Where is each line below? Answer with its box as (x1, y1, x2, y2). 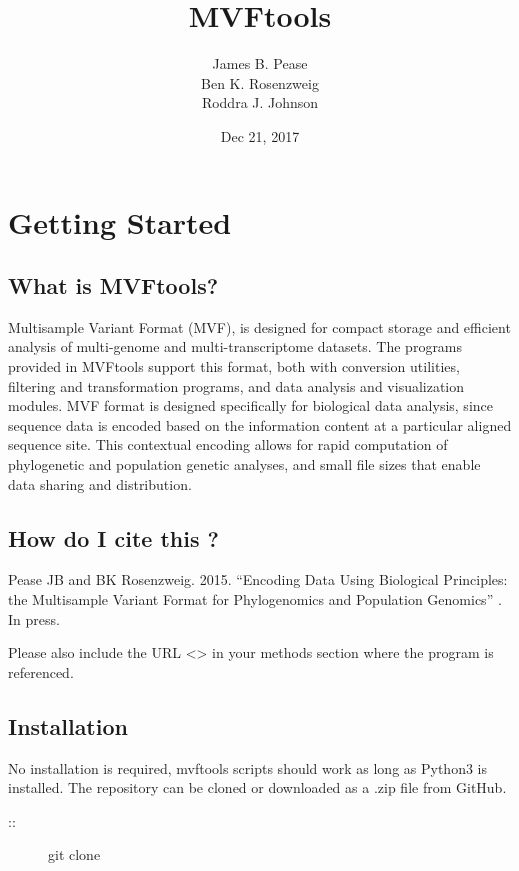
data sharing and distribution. (8, 473, 192, 494)
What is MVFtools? (8, 270, 219, 301)
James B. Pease (212, 53, 308, 74)
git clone (48, 844, 101, 865)
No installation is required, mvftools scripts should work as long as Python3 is (8, 757, 488, 778)
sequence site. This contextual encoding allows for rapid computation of (8, 434, 448, 455)
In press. (8, 608, 60, 629)
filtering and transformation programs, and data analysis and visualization (8, 375, 465, 396)
